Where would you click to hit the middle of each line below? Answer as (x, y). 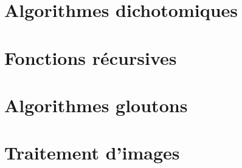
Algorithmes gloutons (96, 105)
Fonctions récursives (91, 57)
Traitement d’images (92, 153)
